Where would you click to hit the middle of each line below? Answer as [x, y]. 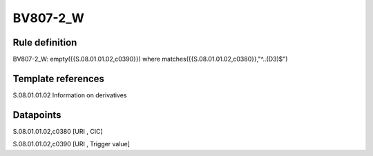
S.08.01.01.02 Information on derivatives [70, 95]
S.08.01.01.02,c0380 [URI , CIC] [58, 131]
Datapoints [37, 115]
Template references [59, 78]
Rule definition [45, 42]
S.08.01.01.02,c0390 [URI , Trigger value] [71, 144]
